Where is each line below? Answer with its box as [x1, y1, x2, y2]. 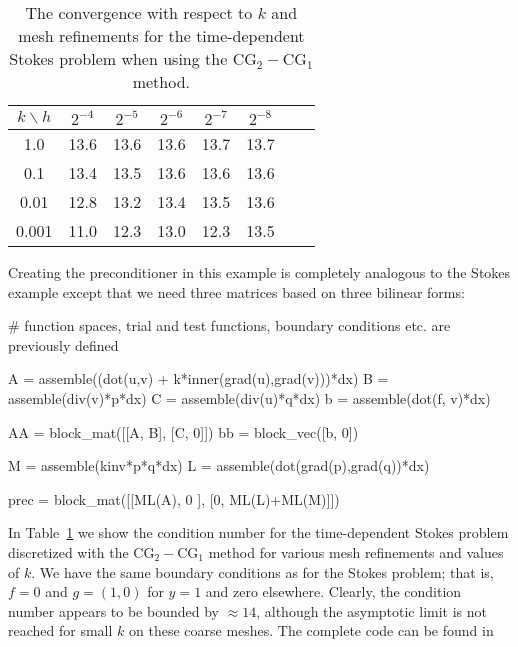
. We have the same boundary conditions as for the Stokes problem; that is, [31, 561, 494, 582]
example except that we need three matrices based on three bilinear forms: [8, 281, 465, 302]
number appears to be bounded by [8, 600, 219, 621]
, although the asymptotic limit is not [256, 600, 487, 621]
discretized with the [8, 541, 129, 562]
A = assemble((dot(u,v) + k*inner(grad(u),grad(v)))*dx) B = [8, 368, 389, 389]
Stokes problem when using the [9, 47, 228, 70]
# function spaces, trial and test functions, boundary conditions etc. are [8, 315, 451, 336]
